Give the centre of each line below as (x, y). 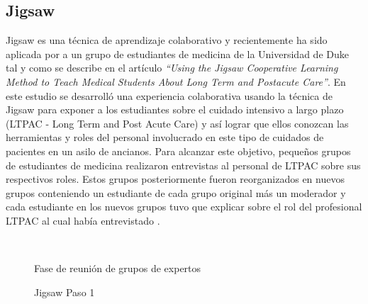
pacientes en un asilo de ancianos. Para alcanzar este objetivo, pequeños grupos (178, 151)
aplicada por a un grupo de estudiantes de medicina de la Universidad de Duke (177, 54)
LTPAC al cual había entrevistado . (83, 220)
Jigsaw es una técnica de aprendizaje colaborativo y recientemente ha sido (167, 40)
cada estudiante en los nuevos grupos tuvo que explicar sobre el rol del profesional (184, 207)
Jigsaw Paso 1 (65, 292)
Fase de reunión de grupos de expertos (118, 268)
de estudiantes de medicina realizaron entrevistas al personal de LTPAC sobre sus (183, 165)
